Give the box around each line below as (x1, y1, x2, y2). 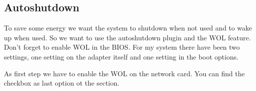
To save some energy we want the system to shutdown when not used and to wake (4, 23, 252, 33)
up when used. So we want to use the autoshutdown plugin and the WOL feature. (4, 32, 251, 42)
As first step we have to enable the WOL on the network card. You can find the (4, 68, 245, 78)
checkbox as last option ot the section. (4, 78, 120, 88)
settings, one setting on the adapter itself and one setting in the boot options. (4, 51, 239, 61)
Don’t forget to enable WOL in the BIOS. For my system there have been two (4, 42, 240, 52)
